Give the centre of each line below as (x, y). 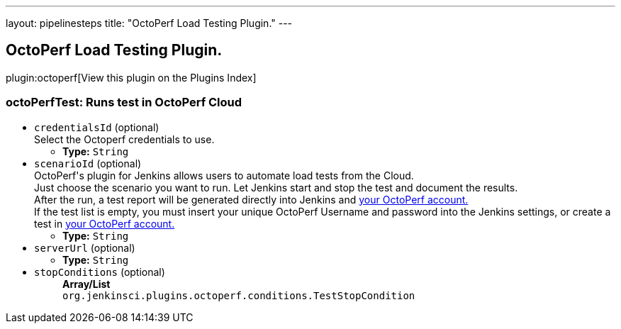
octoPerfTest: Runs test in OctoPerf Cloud (124, 102)
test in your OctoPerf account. (105, 223)
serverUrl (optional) (85, 247)
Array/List (86, 284)
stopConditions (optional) (100, 272)
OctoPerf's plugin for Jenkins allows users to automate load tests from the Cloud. (224, 175)
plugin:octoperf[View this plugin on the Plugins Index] (131, 77)
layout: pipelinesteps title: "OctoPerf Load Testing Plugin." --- (149, 23)
